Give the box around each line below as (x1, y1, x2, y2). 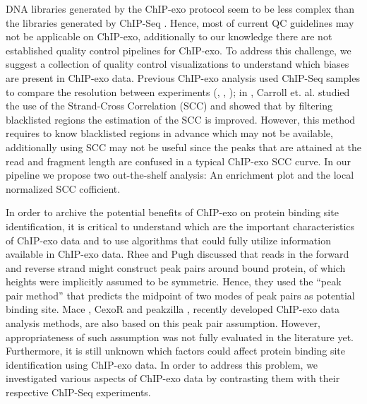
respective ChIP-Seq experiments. (6, 385, 151, 400)
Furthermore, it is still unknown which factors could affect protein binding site (6, 343, 346, 358)
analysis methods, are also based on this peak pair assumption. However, (6, 316, 320, 331)
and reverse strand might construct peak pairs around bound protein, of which (6, 260, 346, 275)
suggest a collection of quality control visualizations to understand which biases (6, 57, 349, 71)
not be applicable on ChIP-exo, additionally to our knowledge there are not (6, 29, 332, 44)
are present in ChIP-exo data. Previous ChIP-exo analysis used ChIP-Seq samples (6, 70, 360, 85)
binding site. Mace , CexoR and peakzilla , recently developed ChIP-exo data (6, 302, 340, 316)
